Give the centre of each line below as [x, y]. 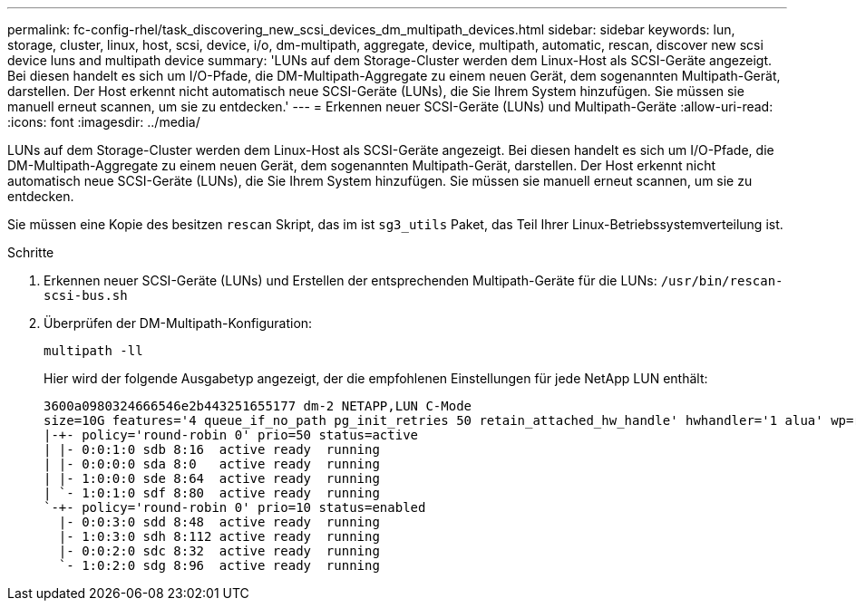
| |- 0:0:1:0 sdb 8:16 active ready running [212, 449]
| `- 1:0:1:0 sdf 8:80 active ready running [212, 493]
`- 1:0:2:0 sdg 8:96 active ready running [219, 565]
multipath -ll [93, 351]
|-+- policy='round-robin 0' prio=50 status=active [231, 435]
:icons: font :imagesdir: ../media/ [104, 122]
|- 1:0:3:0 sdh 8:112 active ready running [219, 536]
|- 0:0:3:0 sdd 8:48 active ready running [219, 522]
